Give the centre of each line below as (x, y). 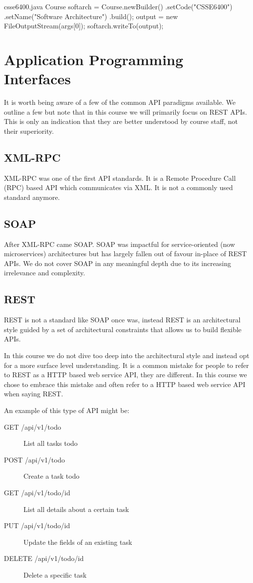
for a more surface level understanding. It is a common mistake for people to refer (126, 365)
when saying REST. (34, 394)
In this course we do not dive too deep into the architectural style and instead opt (127, 355)
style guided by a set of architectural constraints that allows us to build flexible (123, 329)
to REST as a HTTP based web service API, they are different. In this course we (126, 375)
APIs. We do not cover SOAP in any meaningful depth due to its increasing (118, 263)
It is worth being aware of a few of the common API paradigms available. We (120, 102)
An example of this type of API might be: (67, 410)
